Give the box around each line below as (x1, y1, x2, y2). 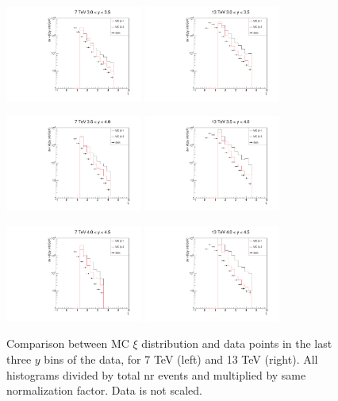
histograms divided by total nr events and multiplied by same (6, 366, 306, 383)
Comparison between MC (6, 335, 129, 352)
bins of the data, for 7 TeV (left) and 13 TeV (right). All (44, 350, 318, 367)
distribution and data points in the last (141, 335, 332, 352)
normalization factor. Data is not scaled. (6, 382, 202, 399)
